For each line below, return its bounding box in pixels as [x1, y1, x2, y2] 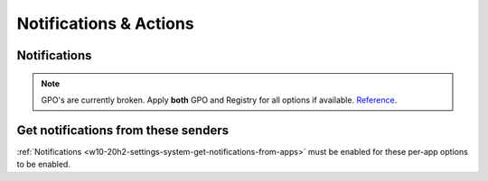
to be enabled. [16, 158, 71, 170]
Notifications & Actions [16, 14, 194, 33]
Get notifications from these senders [16, 122, 230, 138]
